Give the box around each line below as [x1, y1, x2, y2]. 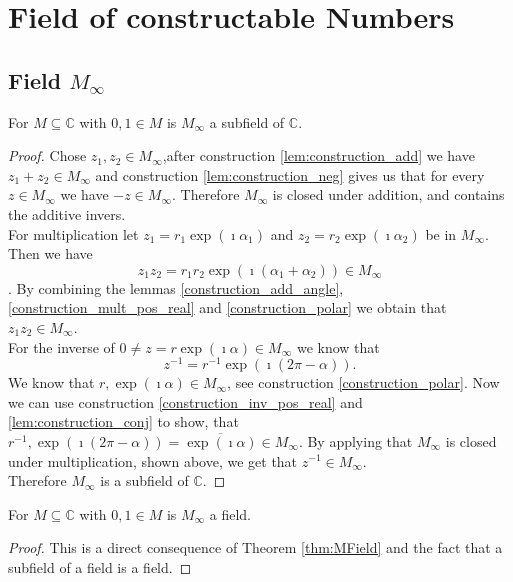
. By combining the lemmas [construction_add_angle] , [8, 277, 344, 298]
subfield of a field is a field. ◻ [8, 556, 192, 577]
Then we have [8, 243, 93, 264]
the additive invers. [8, 203, 126, 224]
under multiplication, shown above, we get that [8, 450, 298, 471]
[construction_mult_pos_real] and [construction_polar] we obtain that [8, 297, 447, 318]
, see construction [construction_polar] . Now [227, 372, 500, 393]
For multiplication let [8, 223, 139, 244]
